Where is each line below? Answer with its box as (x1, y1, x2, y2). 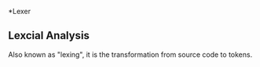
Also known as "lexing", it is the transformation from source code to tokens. (8, 50, 253, 59)
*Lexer (8, 7, 31, 16)
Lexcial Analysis (8, 29, 90, 42)
